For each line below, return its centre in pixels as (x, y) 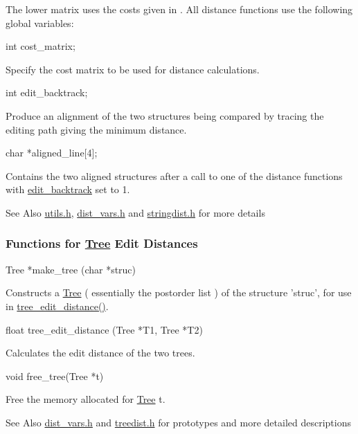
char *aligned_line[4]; (52, 153)
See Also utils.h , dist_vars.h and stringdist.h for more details (135, 212)
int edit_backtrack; (47, 92)
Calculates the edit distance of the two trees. (100, 353)
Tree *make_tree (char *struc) (71, 269)
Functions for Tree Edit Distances (102, 243)
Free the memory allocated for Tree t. (86, 399)
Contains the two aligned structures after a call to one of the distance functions (174, 175)
